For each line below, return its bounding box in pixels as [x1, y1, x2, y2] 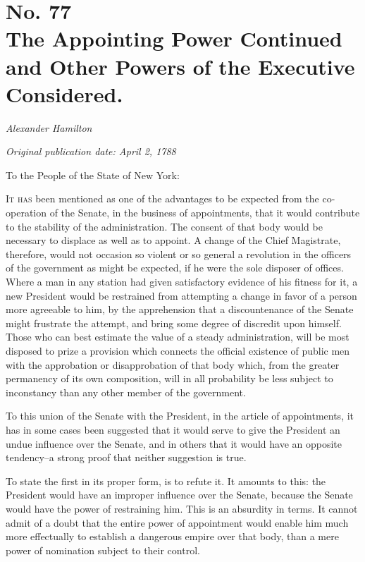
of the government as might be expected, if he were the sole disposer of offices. [6, 260, 344, 275]
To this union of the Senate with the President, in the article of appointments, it [6, 408, 354, 423]
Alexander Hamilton [6, 120, 92, 135]
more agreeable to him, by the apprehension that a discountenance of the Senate [6, 302, 354, 317]
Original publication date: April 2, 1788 [6, 144, 176, 159]
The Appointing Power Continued [6, 24, 342, 53]
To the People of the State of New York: [6, 167, 180, 182]
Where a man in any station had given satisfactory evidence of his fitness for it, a [6, 274, 358, 289]
